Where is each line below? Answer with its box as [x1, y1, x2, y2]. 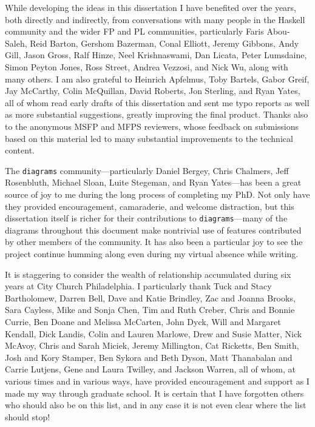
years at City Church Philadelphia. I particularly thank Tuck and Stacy [5, 280, 272, 292]
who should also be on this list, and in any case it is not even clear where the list [5, 398, 307, 411]
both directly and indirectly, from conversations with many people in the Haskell [5, 13, 305, 25]
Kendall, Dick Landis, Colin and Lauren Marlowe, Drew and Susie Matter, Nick [5, 327, 302, 340]
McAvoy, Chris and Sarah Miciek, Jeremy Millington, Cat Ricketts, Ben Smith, [5, 339, 299, 352]
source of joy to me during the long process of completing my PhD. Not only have [5, 187, 310, 200]
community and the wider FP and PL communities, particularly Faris [5, 25, 264, 38]
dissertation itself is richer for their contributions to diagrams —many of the [5, 212, 288, 224]
